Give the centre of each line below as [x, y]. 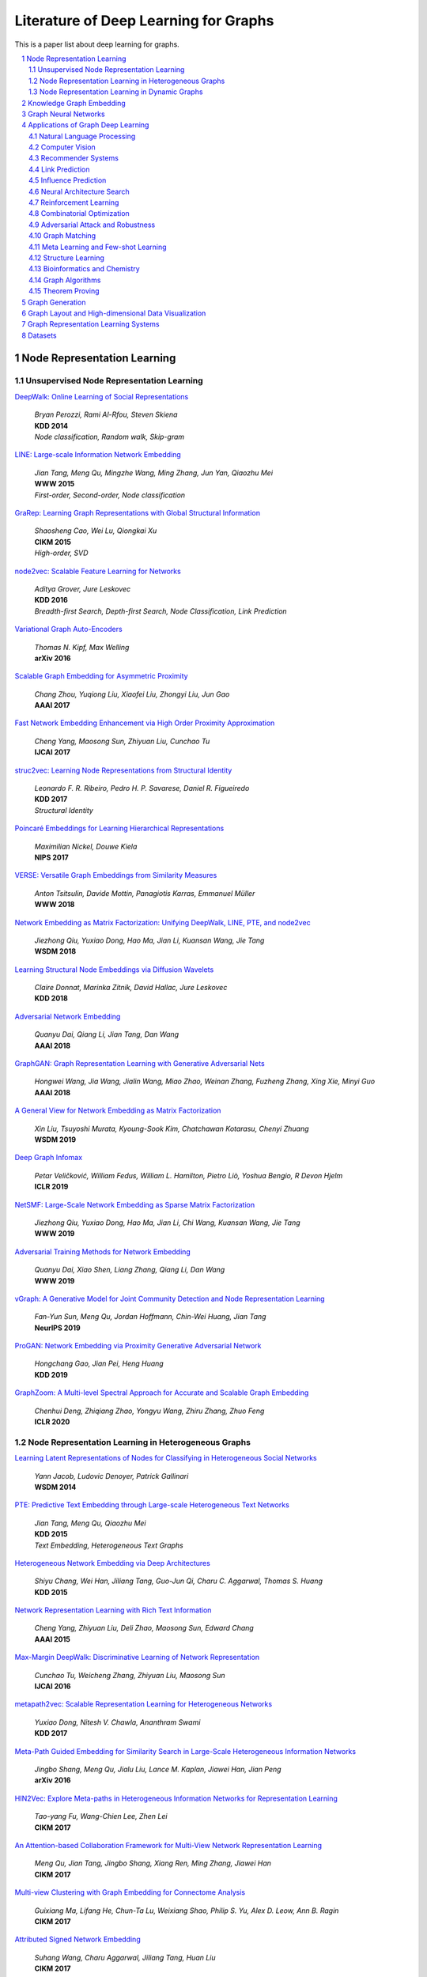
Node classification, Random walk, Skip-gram [110, 437]
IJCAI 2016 [53, 1686]
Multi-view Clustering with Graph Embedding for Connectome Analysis [130, 1892]
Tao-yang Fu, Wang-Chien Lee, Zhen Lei [101, 1816]
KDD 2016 [51, 600]
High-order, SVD [61, 553]
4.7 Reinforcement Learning [74, 202]
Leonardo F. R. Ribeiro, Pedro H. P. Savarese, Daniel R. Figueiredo [142, 788]
